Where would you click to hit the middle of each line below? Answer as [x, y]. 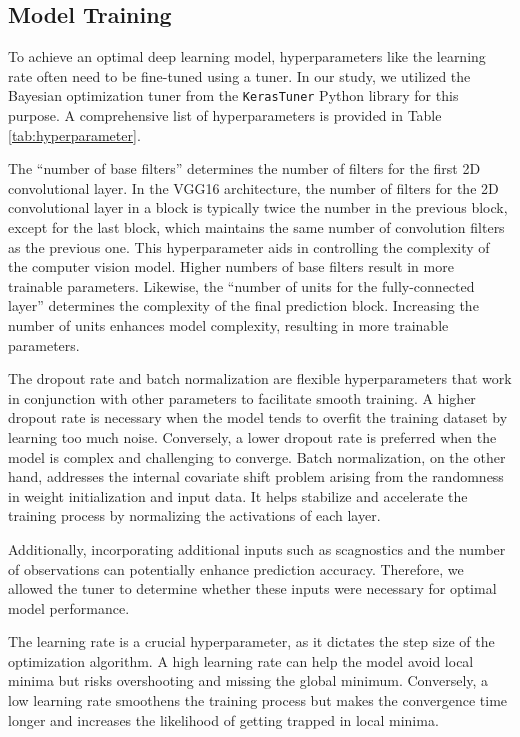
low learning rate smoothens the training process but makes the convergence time [258, 700]
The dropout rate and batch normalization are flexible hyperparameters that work [260, 378]
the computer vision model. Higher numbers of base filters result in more [231, 266]
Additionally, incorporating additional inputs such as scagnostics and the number [257, 548]
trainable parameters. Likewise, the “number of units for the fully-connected [241, 285]
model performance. [69, 607]
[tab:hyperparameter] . [74, 134]
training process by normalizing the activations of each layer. [194, 515]
